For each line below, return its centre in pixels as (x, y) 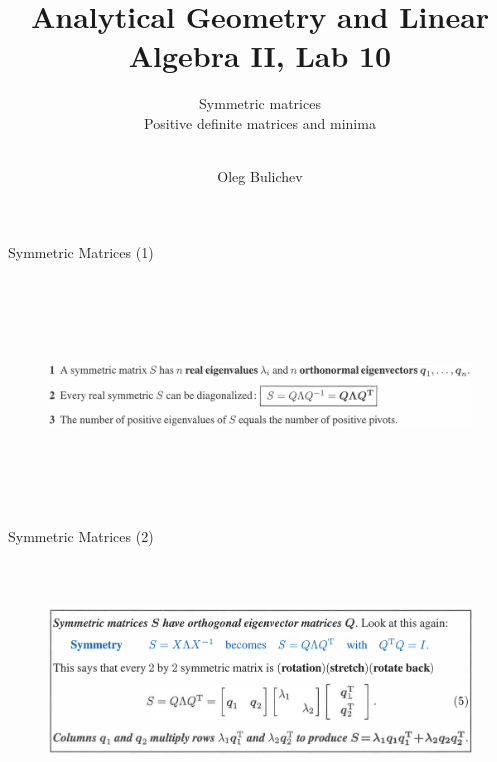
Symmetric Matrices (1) (81, 251)
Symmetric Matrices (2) (81, 536)
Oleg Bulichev (260, 176)
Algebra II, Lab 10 (260, 55)
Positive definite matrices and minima (260, 122)
